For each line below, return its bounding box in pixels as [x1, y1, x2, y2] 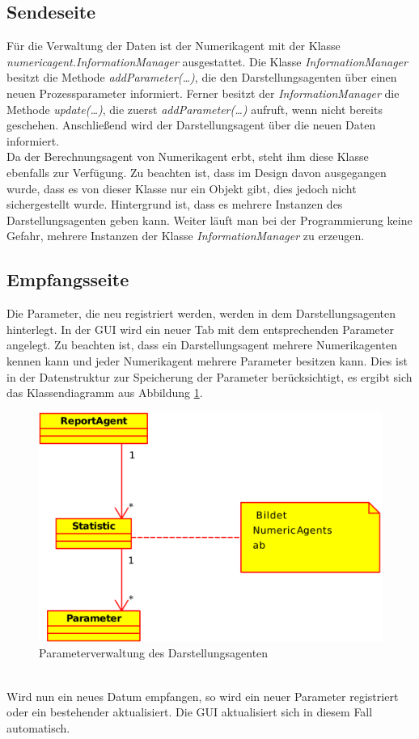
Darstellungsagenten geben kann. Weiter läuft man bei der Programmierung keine [6, 211, 413, 228]
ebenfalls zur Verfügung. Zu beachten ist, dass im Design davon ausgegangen [6, 163, 387, 180]
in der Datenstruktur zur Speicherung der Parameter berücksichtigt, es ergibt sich [6, 368, 413, 385]
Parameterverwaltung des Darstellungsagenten [39, 644, 269, 661]
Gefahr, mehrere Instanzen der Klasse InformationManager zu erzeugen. [6, 227, 365, 244]
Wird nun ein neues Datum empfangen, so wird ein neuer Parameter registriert [6, 687, 399, 704]
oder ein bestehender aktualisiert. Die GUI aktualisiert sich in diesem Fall [6, 703, 373, 720]
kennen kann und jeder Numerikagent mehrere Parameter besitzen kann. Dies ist [6, 352, 408, 369]
